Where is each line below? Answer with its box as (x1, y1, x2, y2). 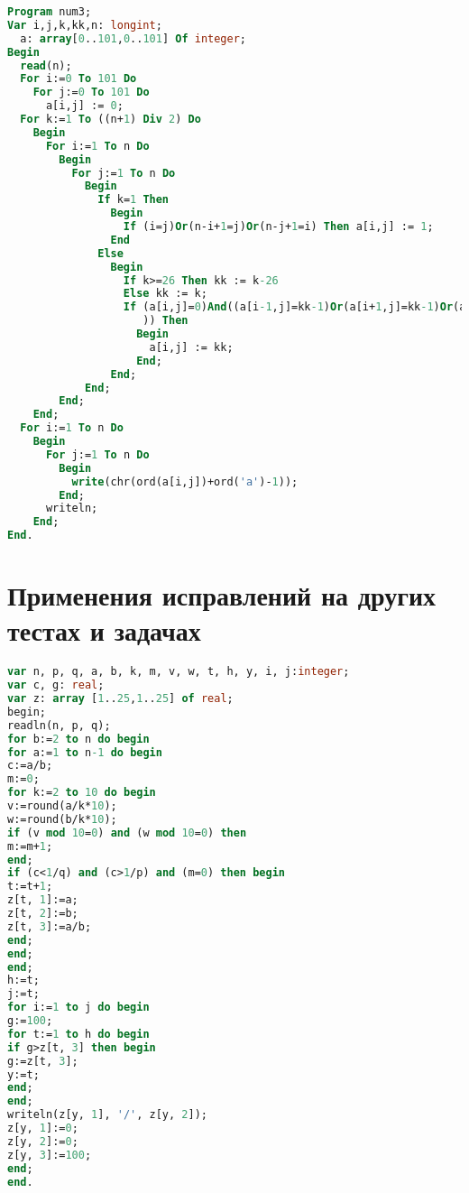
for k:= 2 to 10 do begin (7, 786, 156, 800)
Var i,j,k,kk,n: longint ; (7, 18, 162, 32)
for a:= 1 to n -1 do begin (7, 745, 162, 759)
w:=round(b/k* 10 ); (7, 812, 117, 826)
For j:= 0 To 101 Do (32, 86, 150, 99)
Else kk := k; (123, 287, 207, 301)
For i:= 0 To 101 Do (20, 72, 137, 86)
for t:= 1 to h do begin (7, 1027, 150, 1040)
